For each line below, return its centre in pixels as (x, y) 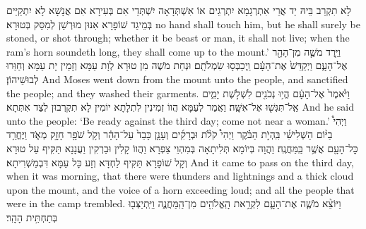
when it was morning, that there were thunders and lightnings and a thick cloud (180, 176)
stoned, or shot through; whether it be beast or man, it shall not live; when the (178, 38)
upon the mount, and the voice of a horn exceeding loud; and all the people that (181, 189)
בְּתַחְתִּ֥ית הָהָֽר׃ (32, 217)
